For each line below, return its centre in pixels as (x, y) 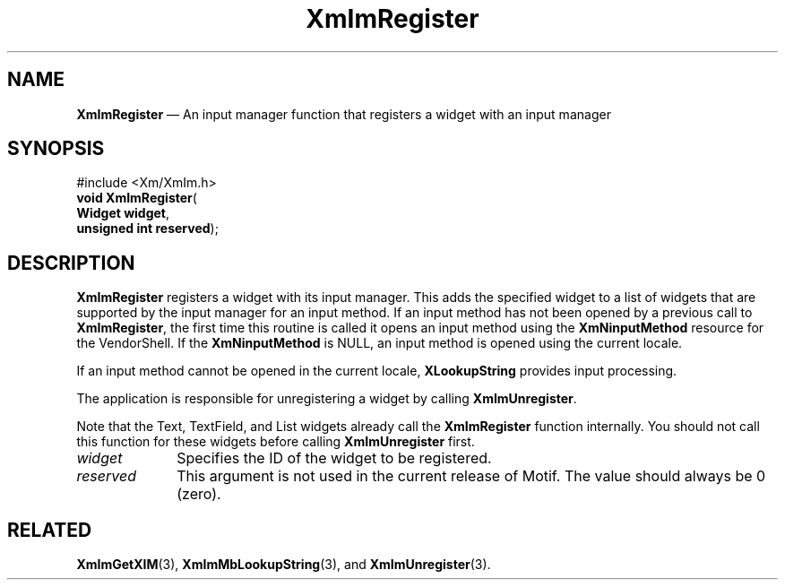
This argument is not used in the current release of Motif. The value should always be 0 (471, 476)
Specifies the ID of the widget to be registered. (334, 458)
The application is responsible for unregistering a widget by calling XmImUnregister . (327, 399)
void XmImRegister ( (137, 198)
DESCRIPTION (71, 263)
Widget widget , (123, 213)
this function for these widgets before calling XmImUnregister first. (276, 442)
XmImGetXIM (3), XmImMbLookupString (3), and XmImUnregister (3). (284, 565)
